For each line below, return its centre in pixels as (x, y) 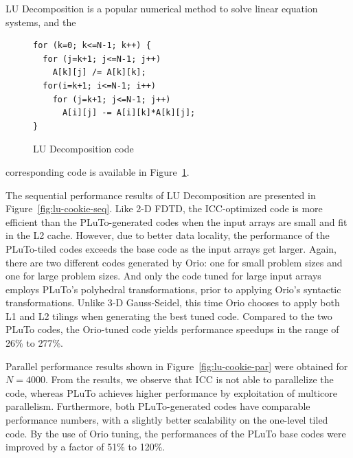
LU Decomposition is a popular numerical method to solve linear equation (162, 8)
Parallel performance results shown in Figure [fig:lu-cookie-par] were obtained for (177, 366)
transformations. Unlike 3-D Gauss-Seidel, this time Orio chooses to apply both (173, 302)
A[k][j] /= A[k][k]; (99, 72)
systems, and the (41, 22)
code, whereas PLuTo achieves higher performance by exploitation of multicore (171, 392)
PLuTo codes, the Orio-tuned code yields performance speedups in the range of (172, 329)
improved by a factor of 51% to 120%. (86, 447)
